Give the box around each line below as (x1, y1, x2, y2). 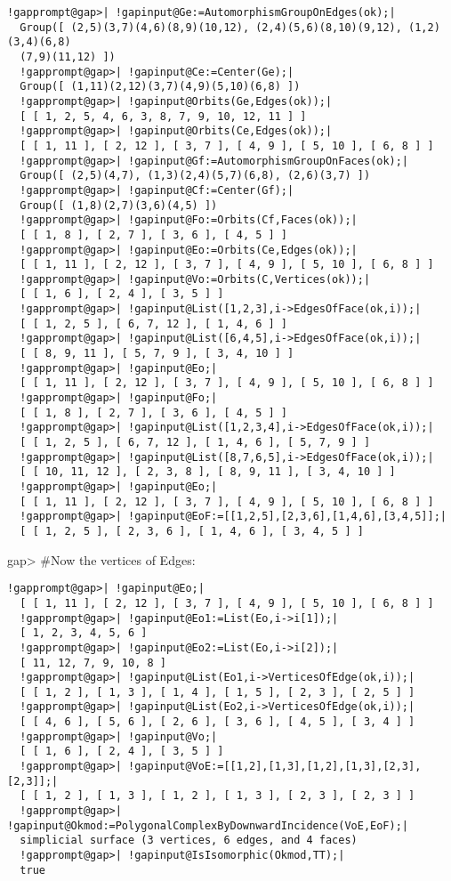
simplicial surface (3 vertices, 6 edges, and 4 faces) (20, 834, 358, 847)
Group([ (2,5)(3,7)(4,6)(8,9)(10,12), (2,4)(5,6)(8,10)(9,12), (20, 20, 402, 34)
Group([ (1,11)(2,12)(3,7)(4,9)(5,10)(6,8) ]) (20, 80, 301, 93)
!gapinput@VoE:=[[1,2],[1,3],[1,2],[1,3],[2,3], (128, 760, 422, 773)
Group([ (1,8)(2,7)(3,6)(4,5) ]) (20, 198, 218, 212)
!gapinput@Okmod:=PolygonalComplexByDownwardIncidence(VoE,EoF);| (7, 819, 409, 832)
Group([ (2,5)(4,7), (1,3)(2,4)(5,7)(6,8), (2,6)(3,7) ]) (20, 169, 371, 182)
